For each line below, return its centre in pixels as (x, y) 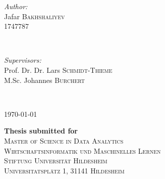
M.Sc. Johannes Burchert (45, 80)
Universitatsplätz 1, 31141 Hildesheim (64, 170)
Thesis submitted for (41, 131)
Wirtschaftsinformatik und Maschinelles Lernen (82, 150)
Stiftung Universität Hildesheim (56, 161)
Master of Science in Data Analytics (64, 140)
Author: (16, 6)
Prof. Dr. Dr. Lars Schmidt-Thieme (58, 70)
